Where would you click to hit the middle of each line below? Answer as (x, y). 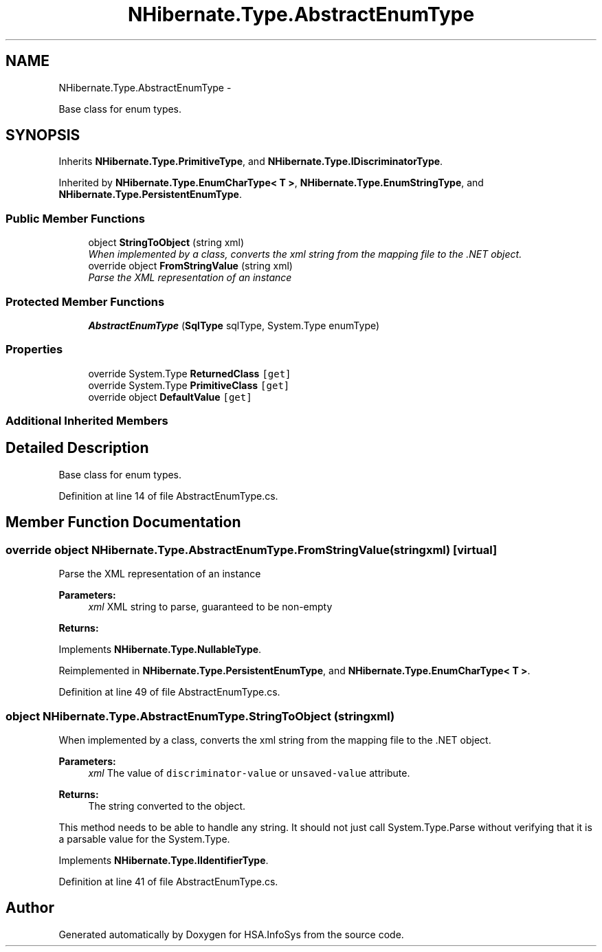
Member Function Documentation (123, 522)
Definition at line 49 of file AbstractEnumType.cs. (169, 692)
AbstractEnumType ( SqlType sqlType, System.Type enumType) (234, 325)
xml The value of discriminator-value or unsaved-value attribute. (249, 773)
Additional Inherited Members (87, 421)
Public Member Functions (75, 218)
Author (30, 908)
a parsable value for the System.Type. (144, 839)
